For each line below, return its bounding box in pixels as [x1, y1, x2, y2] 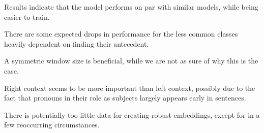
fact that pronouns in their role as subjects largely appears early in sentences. [4, 92, 246, 103]
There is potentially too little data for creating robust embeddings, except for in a [4, 109, 260, 120]
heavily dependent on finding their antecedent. [4, 38, 149, 49]
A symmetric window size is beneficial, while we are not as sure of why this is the [4, 55, 258, 66]
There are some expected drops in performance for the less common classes [4, 28, 238, 39]
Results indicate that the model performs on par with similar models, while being [4, 2, 258, 12]
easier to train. [4, 11, 50, 22]
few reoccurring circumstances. [4, 119, 100, 130]
